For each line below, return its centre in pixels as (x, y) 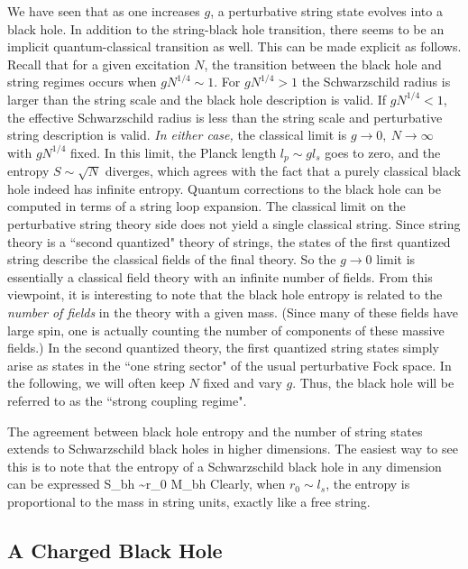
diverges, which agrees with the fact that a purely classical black (283, 171)
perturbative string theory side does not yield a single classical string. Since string (234, 223)
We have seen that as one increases (104, 11)
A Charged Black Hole (115, 550)
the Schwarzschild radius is (376, 82)
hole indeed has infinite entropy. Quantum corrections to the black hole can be (224, 188)
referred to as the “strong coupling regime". (127, 400)
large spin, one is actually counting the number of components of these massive (226, 330)
